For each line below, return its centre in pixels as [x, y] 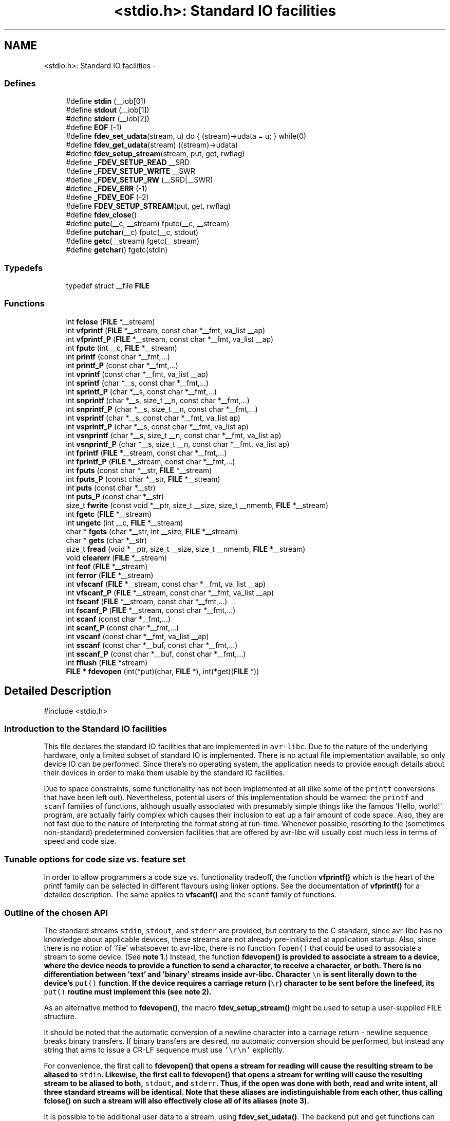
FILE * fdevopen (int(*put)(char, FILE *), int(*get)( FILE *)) [163, 671]
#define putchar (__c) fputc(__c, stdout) [132, 232]
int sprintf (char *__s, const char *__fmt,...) [137, 383]
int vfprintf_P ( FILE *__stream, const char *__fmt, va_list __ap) [170, 339]
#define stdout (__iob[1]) [108, 110]
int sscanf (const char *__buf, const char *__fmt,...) [152, 645]
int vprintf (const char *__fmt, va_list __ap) [137, 374]
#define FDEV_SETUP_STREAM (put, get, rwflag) [148, 206]
